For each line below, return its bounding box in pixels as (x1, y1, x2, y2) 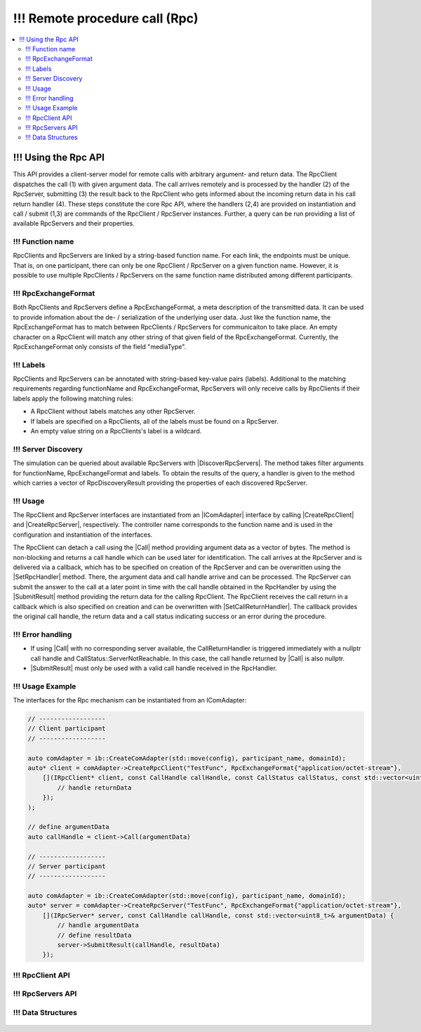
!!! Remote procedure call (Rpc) (13, 11, 199, 26)
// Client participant (27, 724, 106, 733)
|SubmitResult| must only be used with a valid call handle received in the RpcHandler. (30, 664, 277, 672)
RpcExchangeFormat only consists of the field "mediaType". (13, 342, 187, 351)
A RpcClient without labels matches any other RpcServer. (30, 407, 196, 416)
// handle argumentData (57, 921, 140, 929)
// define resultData (57, 931, 132, 939)
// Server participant (27, 862, 106, 870)
